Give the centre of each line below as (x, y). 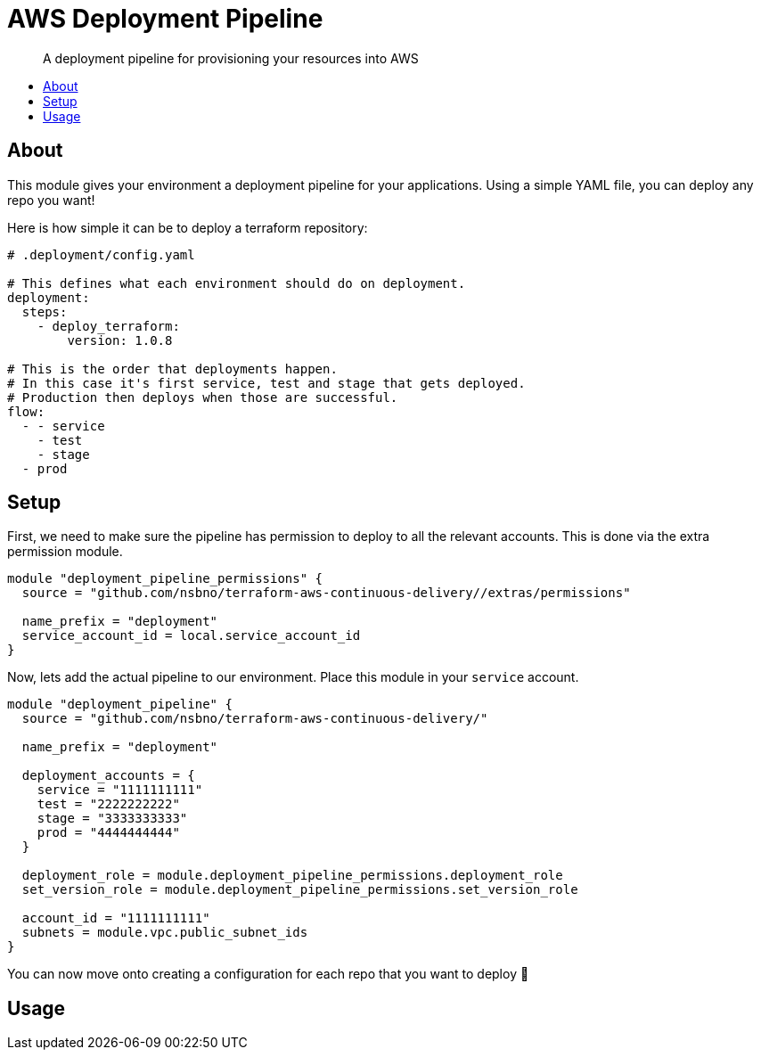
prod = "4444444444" (108, 833)
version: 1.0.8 (120, 340)
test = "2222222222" (108, 804)
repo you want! (51, 200)
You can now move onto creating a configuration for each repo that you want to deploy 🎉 (268, 974)
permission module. (65, 552)
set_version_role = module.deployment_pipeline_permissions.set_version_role (300, 890)
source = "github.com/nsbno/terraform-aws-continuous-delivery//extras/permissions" (326, 593)
